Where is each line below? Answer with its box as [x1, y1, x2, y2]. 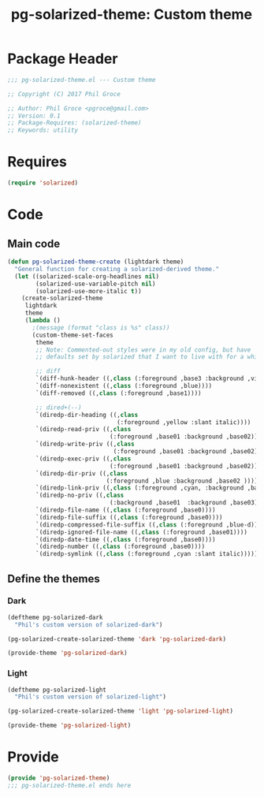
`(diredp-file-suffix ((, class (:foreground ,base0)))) [35, 513, 223, 521]
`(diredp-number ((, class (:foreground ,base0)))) [35, 542, 206, 551]
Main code [7, 236, 61, 250]
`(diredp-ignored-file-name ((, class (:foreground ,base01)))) [35, 528, 247, 536]
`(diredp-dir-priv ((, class [35, 469, 128, 478]
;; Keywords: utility [7, 126, 79, 135]
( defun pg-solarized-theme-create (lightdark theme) [7, 258, 184, 266]
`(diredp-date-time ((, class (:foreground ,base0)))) [35, 535, 216, 543]
